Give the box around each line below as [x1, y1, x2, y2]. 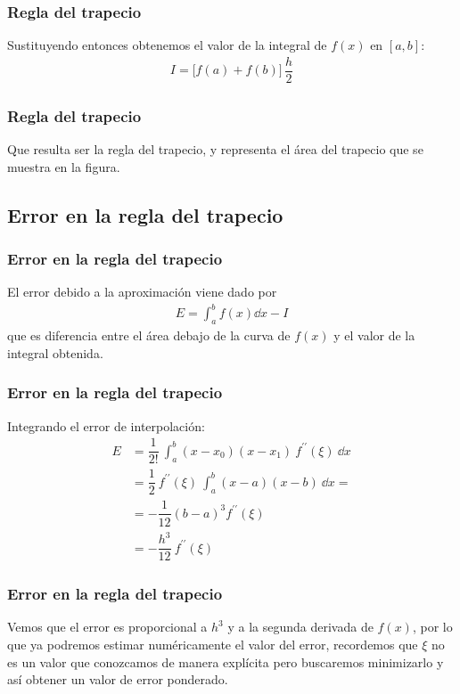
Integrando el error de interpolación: [7, 416, 205, 435]
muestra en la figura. [7, 157, 120, 176]
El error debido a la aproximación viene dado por [7, 282, 277, 301]
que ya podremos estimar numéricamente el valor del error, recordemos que [7, 634, 418, 653]
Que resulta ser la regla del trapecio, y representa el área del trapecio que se [7, 140, 423, 159]
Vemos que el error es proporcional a [7, 617, 208, 636]
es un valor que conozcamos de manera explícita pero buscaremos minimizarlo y [7, 652, 444, 671]
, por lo [412, 617, 453, 636]
